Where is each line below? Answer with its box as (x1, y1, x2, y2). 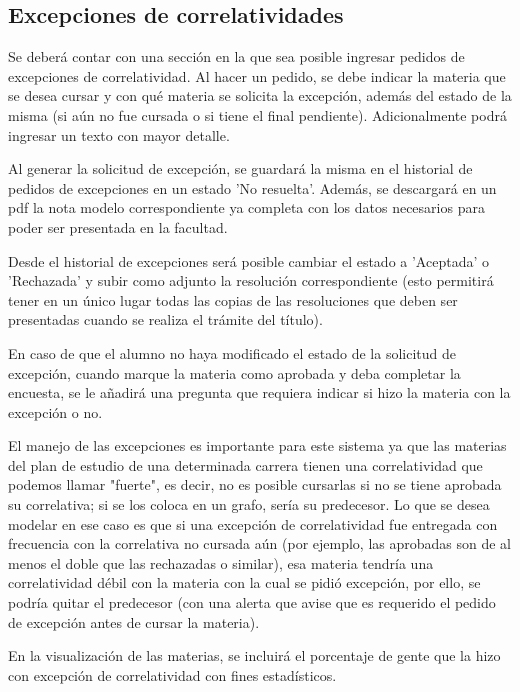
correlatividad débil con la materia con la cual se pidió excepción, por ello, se (8, 572, 481, 593)
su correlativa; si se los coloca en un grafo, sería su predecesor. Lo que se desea (8, 494, 490, 515)
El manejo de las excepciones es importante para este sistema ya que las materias (8, 435, 507, 456)
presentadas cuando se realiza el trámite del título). (8, 309, 323, 330)
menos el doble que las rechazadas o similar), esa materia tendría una (8, 552, 434, 573)
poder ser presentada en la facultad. (8, 216, 228, 237)
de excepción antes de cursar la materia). (8, 611, 260, 632)
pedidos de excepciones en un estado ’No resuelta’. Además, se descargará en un (8, 177, 497, 198)
